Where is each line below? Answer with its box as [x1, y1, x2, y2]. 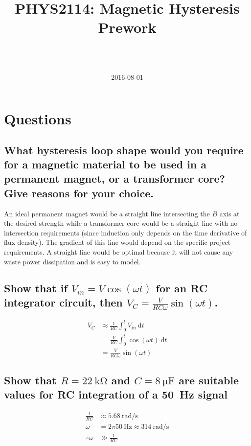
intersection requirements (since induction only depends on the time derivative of [4, 227, 247, 237]
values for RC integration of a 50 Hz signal [4, 387, 228, 402]
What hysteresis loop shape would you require [4, 142, 244, 157]
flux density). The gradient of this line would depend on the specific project [4, 237, 231, 247]
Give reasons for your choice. [4, 185, 154, 200]
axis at [219, 208, 240, 218]
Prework [98, 17, 157, 37]
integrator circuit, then [4, 295, 123, 309]
